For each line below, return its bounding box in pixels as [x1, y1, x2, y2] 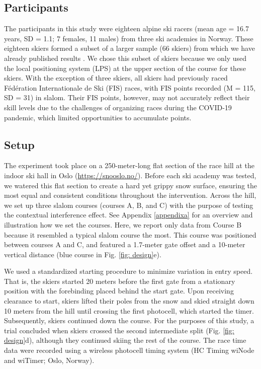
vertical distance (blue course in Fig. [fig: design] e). [4, 249, 161, 259]
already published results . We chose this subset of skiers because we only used [4, 52, 246, 63]
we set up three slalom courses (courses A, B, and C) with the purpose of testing [4, 199, 253, 210]
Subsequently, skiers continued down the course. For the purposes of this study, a [4, 315, 254, 326]
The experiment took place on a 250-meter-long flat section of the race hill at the [4, 160, 254, 171]
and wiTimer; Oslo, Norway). [4, 354, 95, 365]
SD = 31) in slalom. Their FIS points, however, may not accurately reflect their [4, 92, 250, 103]
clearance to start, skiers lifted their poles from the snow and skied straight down [4, 296, 254, 306]
